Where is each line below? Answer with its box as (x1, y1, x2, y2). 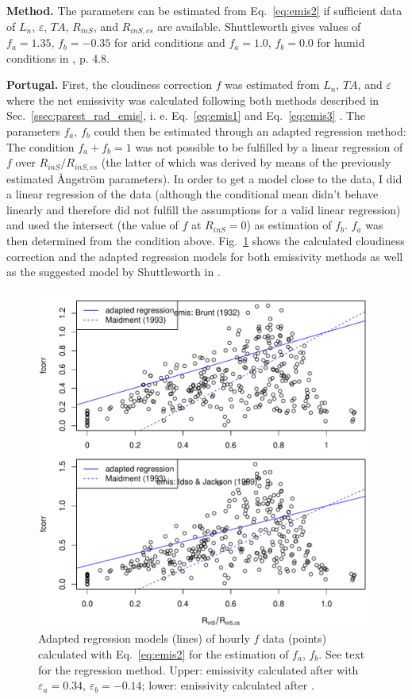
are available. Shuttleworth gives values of (157, 17, 361, 34)
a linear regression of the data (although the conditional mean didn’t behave (6, 186, 379, 202)
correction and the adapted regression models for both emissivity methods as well (6, 248, 403, 264)
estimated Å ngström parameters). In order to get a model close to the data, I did (6, 170, 402, 186)
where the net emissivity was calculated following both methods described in (6, 91, 379, 108)
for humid (317, 34, 365, 51)
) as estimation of (246, 217, 332, 233)
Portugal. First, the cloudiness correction (6, 76, 213, 93)
